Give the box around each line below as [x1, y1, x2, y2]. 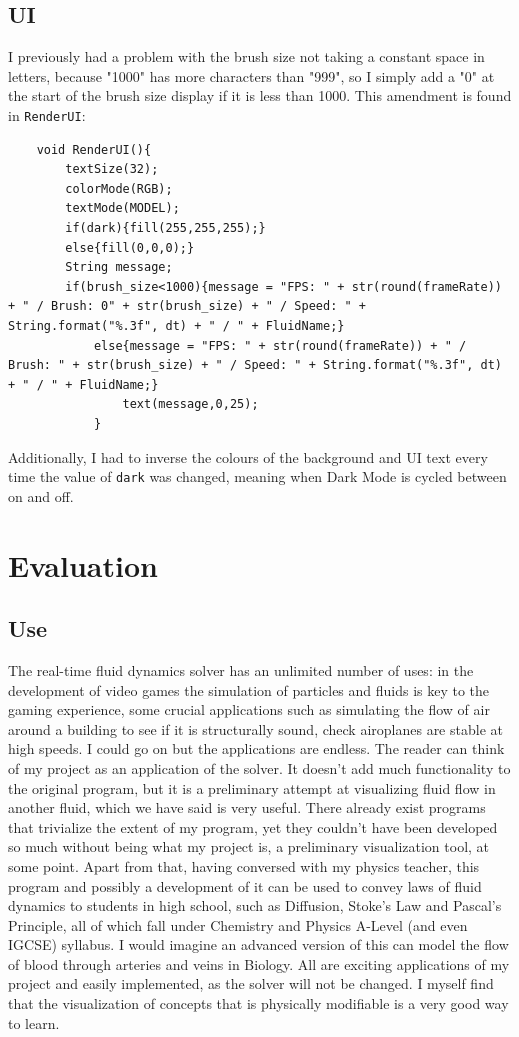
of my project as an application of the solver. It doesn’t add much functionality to [8, 757, 511, 778]
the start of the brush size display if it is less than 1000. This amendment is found [8, 85, 512, 106]
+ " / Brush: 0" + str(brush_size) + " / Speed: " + [8, 299, 366, 314]
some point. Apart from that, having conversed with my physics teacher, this [8, 855, 480, 876]
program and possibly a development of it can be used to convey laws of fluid [8, 875, 482, 896]
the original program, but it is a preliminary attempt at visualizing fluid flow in [8, 777, 496, 798]
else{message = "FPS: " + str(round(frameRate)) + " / [93, 338, 467, 353]
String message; [65, 260, 173, 275]
